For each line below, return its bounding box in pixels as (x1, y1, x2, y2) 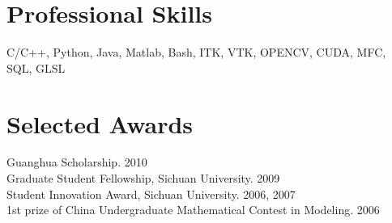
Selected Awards (6, 107, 194, 140)
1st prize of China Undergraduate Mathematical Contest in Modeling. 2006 (6, 201, 380, 218)
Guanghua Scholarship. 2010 (6, 154, 147, 170)
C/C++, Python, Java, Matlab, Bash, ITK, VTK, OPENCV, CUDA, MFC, (6, 44, 386, 61)
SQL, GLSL (6, 59, 66, 76)
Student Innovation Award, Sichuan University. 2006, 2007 (6, 185, 296, 202)
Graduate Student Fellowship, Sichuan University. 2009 (6, 170, 280, 187)
